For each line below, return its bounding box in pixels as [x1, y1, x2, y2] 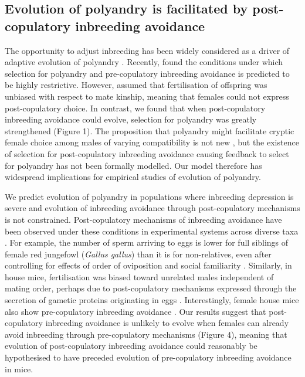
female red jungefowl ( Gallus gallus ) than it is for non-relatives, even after [5, 247, 272, 260]
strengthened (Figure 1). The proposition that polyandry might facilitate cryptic [5, 124, 294, 137]
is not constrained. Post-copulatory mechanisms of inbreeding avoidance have [5, 213, 282, 225]
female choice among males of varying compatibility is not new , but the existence [5, 136, 299, 148]
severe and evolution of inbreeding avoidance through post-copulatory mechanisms [5, 202, 300, 214]
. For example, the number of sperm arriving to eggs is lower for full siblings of [5, 236, 289, 249]
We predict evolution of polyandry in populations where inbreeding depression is [5, 190, 294, 202]
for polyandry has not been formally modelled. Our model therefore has [5, 159, 262, 171]
